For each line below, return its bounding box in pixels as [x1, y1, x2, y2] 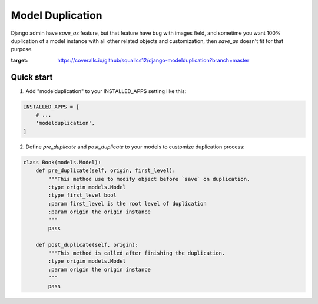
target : [11, 57, 28, 64]
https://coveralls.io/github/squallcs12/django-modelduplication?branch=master [57, 57, 250, 64]
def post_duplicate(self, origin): [35, 242, 138, 248]
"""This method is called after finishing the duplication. [48, 250, 226, 256]
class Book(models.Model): [23, 159, 101, 166]
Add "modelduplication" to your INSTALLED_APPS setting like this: [25, 87, 187, 94]
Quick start [11, 72, 53, 82]
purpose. [11, 46, 33, 53]
